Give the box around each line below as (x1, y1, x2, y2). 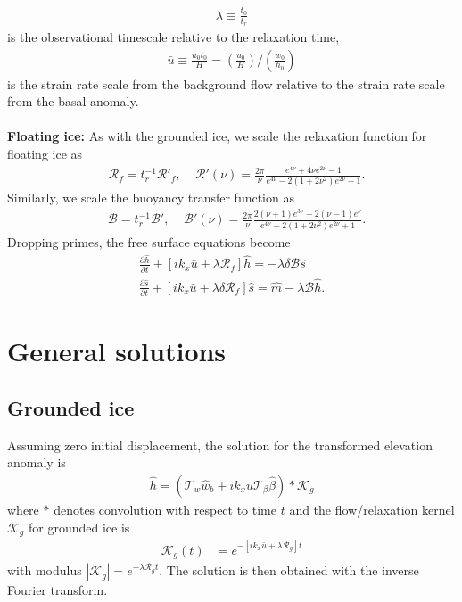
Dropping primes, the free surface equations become (7, 232, 291, 251)
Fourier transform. (7, 581, 108, 599)
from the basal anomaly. (7, 92, 139, 111)
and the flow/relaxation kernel (289, 500, 455, 519)
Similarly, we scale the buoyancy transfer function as (7, 187, 294, 206)
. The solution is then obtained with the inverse (159, 561, 419, 580)
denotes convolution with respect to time (54, 500, 276, 519)
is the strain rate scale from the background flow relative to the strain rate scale (7, 74, 445, 93)
